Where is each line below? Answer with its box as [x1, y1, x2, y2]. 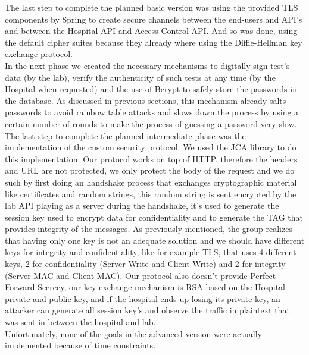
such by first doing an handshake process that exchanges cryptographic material [5, 175, 297, 188]
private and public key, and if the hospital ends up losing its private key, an [5, 292, 280, 304]
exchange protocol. [5, 48, 73, 60]
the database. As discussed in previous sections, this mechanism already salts [5, 94, 286, 106]
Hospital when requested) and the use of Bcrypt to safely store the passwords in [5, 83, 297, 95]
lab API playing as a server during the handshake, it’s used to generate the [5, 199, 279, 212]
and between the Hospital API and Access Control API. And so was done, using [5, 24, 298, 37]
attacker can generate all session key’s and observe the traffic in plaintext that [5, 304, 290, 316]
